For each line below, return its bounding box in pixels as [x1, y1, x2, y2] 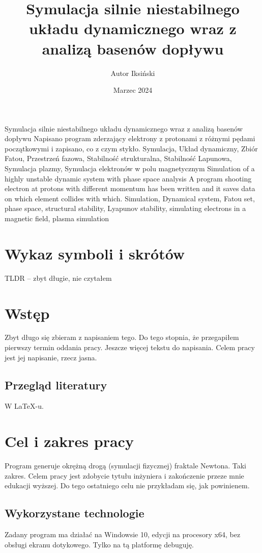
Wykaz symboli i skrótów [5, 243, 185, 264]
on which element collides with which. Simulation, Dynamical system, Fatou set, [5, 193, 255, 203]
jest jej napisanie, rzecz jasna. [5, 352, 97, 362]
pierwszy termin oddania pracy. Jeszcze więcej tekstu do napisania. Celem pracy [5, 342, 255, 353]
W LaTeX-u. [5, 401, 44, 411]
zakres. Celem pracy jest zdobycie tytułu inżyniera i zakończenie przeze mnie [5, 470, 244, 481]
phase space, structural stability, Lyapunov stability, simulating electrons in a [5, 203, 246, 214]
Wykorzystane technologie [5, 505, 144, 521]
